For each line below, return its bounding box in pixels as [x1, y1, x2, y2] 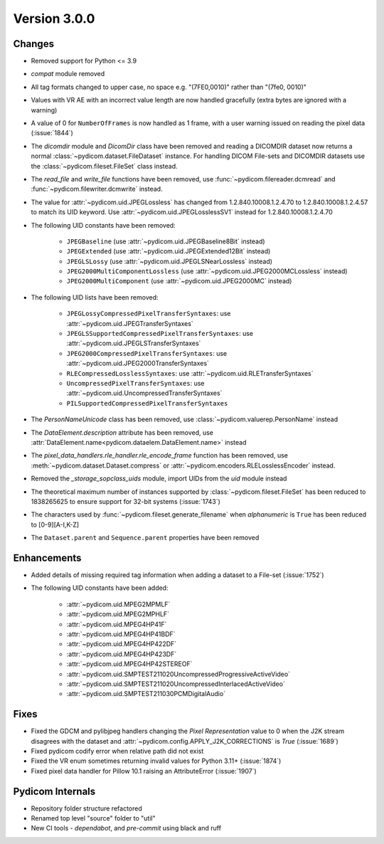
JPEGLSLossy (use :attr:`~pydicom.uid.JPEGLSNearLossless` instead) [66, 257, 273, 265]
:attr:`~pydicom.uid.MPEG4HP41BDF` [66, 630, 176, 638]
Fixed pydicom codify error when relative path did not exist [31, 747, 204, 755]
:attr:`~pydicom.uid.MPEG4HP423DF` [66, 650, 177, 658]
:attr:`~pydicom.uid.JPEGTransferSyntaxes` [66, 319, 193, 327]
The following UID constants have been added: [31, 584, 169, 592]
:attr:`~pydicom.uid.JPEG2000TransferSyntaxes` [66, 359, 210, 368]
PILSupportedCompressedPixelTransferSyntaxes [66, 399, 228, 407]
